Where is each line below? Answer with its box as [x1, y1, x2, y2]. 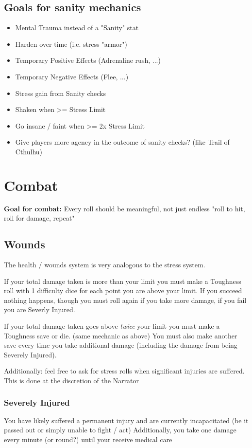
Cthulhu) [15, 146, 43, 156]
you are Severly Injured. [4, 304, 75, 315]
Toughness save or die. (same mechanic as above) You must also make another [4, 330, 237, 340]
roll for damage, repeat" [4, 213, 75, 223]
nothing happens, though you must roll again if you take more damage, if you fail [4, 295, 247, 305]
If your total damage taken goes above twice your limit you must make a [4, 321, 220, 331]
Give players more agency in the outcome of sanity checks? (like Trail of [15, 137, 230, 147]
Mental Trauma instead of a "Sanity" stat [15, 22, 139, 33]
